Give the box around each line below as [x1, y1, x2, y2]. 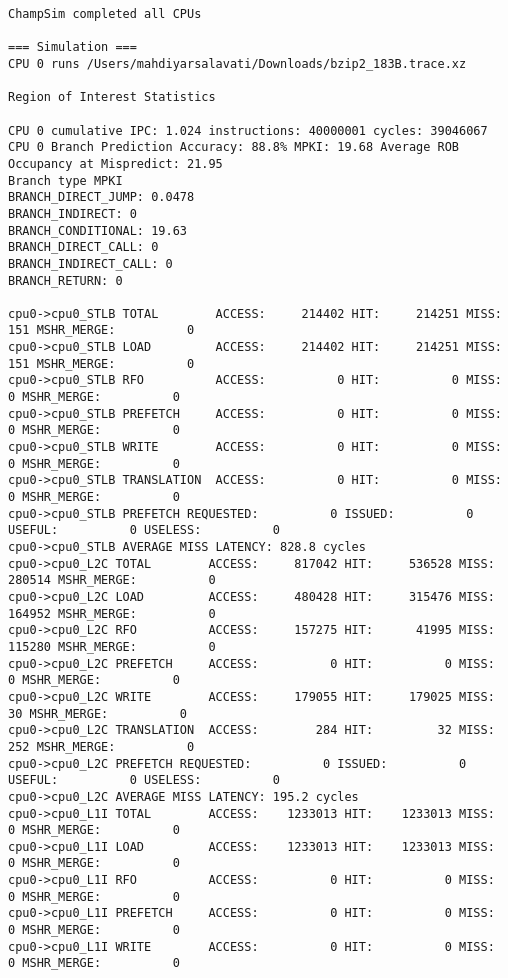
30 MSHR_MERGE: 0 [8, 706, 187, 721]
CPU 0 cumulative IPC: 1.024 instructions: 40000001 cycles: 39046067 [8, 123, 488, 138]
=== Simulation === [8, 40, 137, 55]
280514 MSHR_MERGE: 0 [8, 573, 216, 588]
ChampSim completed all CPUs [8, 7, 202, 21]
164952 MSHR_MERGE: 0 [8, 606, 216, 621]
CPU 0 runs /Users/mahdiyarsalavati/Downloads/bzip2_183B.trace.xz [8, 56, 467, 71]
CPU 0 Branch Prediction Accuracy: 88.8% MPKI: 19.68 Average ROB [8, 140, 460, 155]
